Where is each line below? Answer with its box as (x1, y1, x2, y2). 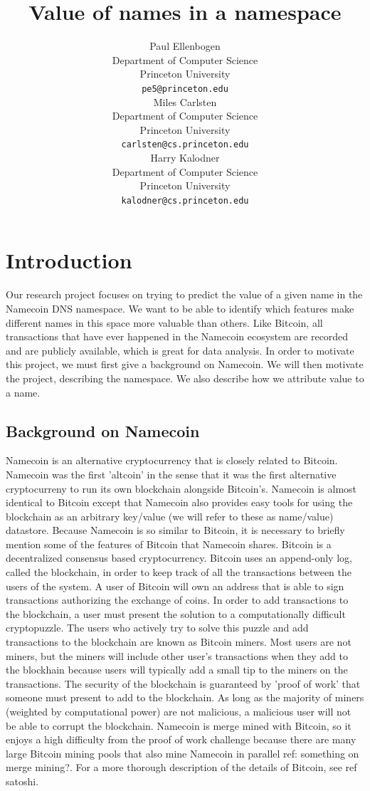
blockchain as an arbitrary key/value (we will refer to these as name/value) (6, 508, 334, 523)
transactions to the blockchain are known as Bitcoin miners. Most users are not (6, 634, 351, 649)
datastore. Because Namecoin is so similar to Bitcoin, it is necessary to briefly (6, 523, 345, 538)
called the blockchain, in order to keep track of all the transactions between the (6, 565, 352, 580)
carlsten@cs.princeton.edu (121, 140, 249, 150)
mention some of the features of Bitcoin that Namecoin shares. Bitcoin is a (6, 536, 332, 551)
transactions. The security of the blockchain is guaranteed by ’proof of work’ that (6, 676, 361, 691)
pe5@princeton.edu (142, 83, 228, 94)
